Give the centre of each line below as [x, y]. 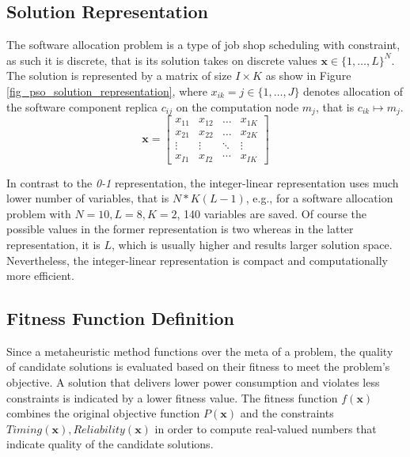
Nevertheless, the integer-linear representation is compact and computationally [197, 260]
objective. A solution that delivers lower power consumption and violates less [193, 382]
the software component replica [82, 106]
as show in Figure [308, 76]
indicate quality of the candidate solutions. [110, 444]
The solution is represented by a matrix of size [119, 76]
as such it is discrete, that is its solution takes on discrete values [162, 60]
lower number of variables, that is [88, 198]
